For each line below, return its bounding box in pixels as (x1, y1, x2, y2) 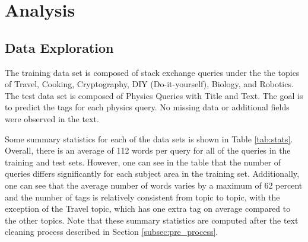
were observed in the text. (5, 112, 99, 125)
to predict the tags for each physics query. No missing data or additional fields (5, 101, 290, 113)
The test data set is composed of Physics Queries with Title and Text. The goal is (5, 89, 303, 101)
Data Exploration (5, 38, 114, 56)
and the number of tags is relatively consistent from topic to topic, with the (5, 190, 280, 203)
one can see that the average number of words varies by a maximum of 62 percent (5, 179, 303, 191)
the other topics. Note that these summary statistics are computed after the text (5, 214, 299, 226)
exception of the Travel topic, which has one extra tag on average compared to (5, 202, 291, 215)
